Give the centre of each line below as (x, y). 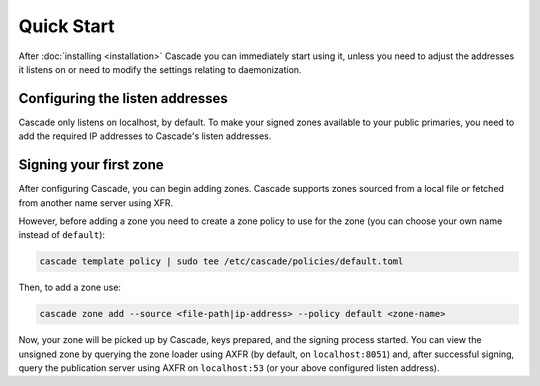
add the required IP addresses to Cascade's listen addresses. (145, 136)
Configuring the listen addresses (123, 98)
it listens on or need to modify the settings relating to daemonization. (160, 69)
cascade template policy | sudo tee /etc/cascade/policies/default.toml (221, 261)
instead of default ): (61, 235)
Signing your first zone (91, 165)
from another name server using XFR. (96, 202)
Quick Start (66, 26)
